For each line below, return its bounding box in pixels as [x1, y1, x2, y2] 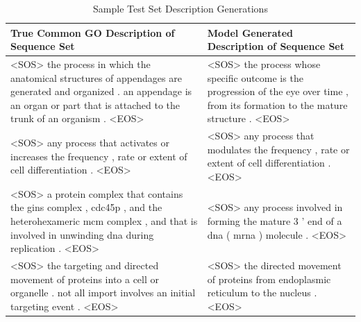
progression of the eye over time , [207, 84, 349, 99]
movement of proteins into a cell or [10, 271, 160, 286]
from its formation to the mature [207, 97, 348, 112]
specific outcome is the [207, 70, 303, 85]
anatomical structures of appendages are [10, 70, 182, 85]
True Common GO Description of [10, 25, 175, 40]
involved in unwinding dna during [10, 227, 154, 241]
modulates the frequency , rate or [207, 142, 350, 156]
